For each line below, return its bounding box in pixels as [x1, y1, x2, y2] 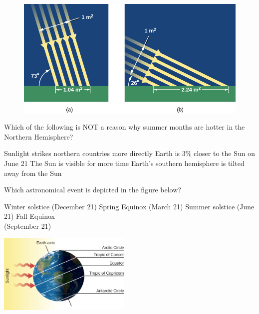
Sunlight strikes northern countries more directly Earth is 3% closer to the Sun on [4, 148, 255, 158]
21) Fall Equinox [4, 211, 55, 221]
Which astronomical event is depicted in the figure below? [4, 184, 181, 195]
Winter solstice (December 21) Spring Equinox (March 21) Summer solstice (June [4, 201, 255, 211]
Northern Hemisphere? [4, 131, 73, 142]
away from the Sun [4, 167, 62, 178]
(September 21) [4, 221, 51, 231]
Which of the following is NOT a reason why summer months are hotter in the [4, 122, 245, 132]
